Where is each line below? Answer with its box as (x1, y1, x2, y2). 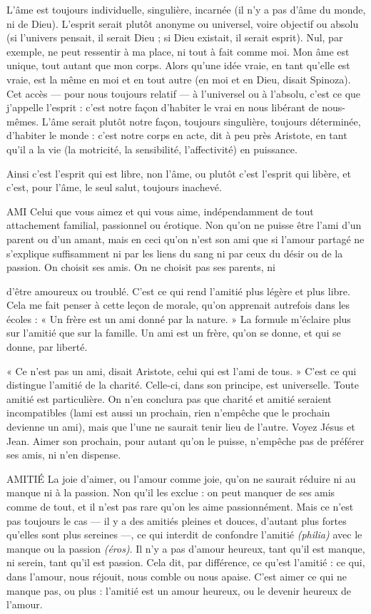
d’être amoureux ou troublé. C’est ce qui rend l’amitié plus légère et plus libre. (6, 283, 350, 298)
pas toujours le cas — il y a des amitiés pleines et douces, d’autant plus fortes (6, 513, 347, 528)
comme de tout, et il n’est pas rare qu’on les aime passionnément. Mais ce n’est (6, 499, 354, 513)
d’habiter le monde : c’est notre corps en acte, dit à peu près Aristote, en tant (6, 128, 347, 143)
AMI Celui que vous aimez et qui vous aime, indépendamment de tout (6, 203, 314, 218)
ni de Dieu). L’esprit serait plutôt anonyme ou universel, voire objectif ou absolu (6, 16, 359, 31)
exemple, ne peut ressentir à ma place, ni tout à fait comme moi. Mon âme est (6, 44, 350, 58)
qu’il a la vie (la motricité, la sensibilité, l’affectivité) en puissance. (6, 141, 298, 156)
